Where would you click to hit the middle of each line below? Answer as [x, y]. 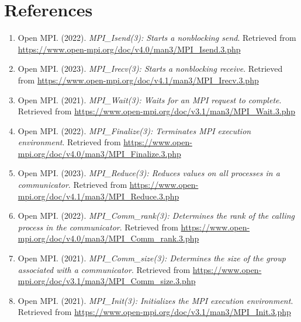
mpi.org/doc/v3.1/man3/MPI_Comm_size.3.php [107, 281]
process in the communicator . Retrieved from [98, 227]
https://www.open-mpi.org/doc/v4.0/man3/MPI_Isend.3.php [129, 49]
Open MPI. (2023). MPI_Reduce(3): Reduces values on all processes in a [149, 173]
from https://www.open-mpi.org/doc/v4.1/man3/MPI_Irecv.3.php [138, 80]
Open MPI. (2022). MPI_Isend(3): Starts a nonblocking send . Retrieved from [157, 38]
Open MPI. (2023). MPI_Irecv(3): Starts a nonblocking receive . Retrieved [150, 69]
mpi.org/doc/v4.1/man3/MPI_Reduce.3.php [98, 196]
